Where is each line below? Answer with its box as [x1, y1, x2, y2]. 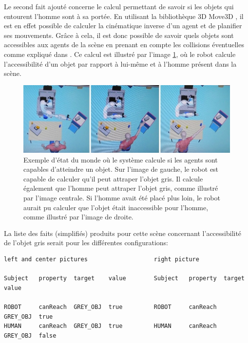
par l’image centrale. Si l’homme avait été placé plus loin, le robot [23, 193, 220, 203]
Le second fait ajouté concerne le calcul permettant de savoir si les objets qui [4, 1, 234, 11]
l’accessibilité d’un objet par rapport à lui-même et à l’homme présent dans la [4, 58, 237, 69]
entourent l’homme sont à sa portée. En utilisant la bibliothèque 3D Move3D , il [4, 11, 244, 21]
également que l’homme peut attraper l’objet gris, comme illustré [23, 183, 218, 193]
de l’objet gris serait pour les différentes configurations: [4, 237, 168, 248]
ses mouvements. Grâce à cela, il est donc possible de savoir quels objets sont [4, 30, 234, 40]
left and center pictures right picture [4, 256, 199, 263]
